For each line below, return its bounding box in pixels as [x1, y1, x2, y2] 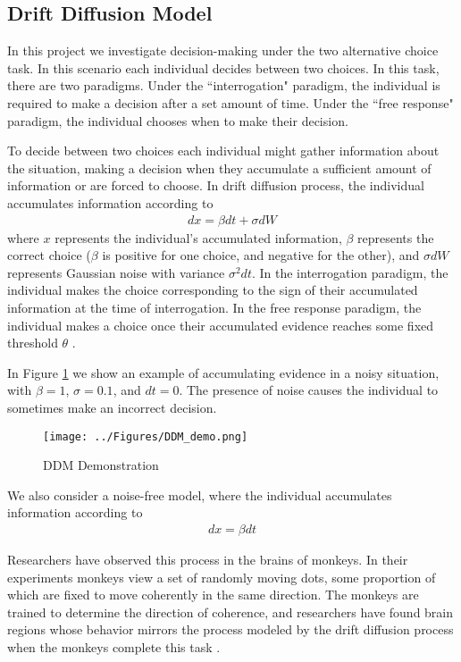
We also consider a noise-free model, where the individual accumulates [7, 485, 392, 504]
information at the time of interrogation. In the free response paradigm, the [7, 297, 422, 316]
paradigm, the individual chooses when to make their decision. [7, 111, 348, 130]
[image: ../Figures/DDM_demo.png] [43, 430, 248, 443]
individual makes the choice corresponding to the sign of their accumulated [7, 281, 418, 299]
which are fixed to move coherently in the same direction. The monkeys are [7, 585, 419, 604]
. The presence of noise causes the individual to [179, 381, 439, 399]
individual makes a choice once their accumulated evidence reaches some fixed [7, 315, 434, 334]
